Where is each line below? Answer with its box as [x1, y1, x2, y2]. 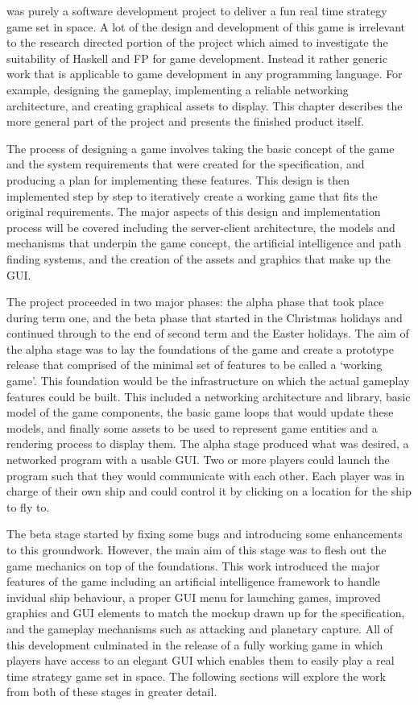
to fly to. [6, 498, 50, 515]
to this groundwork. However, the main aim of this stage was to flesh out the [6, 541, 387, 558]
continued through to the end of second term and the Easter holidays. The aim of [6, 325, 409, 342]
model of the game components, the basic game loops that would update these [6, 404, 394, 421]
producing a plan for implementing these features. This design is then [6, 171, 350, 188]
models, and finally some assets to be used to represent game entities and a [6, 419, 378, 436]
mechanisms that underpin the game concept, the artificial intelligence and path [6, 234, 402, 251]
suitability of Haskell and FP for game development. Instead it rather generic [6, 49, 387, 66]
